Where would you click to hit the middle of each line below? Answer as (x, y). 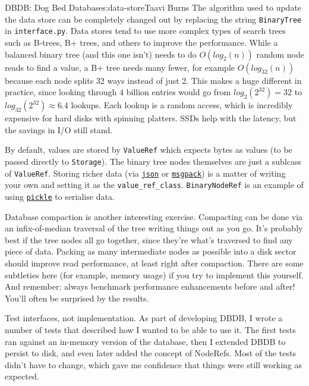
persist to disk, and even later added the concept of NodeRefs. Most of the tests (150, 353)
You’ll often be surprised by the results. (77, 298)
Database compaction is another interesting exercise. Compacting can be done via (154, 216)
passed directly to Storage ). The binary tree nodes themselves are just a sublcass (153, 161)
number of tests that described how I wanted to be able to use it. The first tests (150, 329)
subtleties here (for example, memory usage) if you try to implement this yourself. (154, 274)
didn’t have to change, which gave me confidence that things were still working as (153, 364)
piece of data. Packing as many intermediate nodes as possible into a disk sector (151, 251)
